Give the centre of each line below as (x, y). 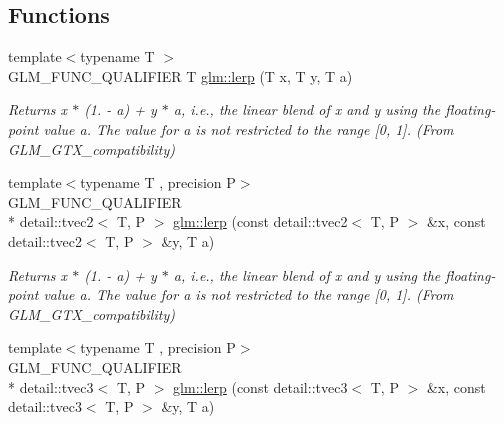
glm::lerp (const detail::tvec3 (260, 386)
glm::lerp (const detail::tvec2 (260, 221)
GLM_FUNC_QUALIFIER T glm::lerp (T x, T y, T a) (180, 75)
